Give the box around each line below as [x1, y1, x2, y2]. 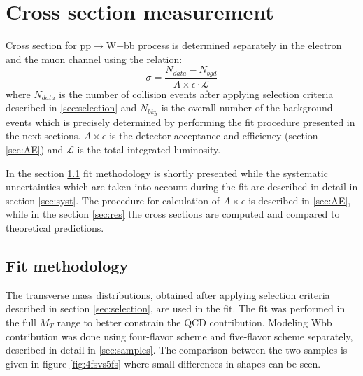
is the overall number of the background [161, 100, 333, 115]
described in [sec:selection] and [6, 100, 137, 115]
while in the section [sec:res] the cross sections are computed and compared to [6, 207, 340, 221]
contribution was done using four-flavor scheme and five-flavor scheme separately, [6, 328, 353, 343]
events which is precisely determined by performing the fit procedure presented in [6, 114, 355, 129]
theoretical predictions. [6, 221, 104, 235]
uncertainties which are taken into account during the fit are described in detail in [6, 179, 358, 194]
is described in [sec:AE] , [248, 193, 351, 207]
